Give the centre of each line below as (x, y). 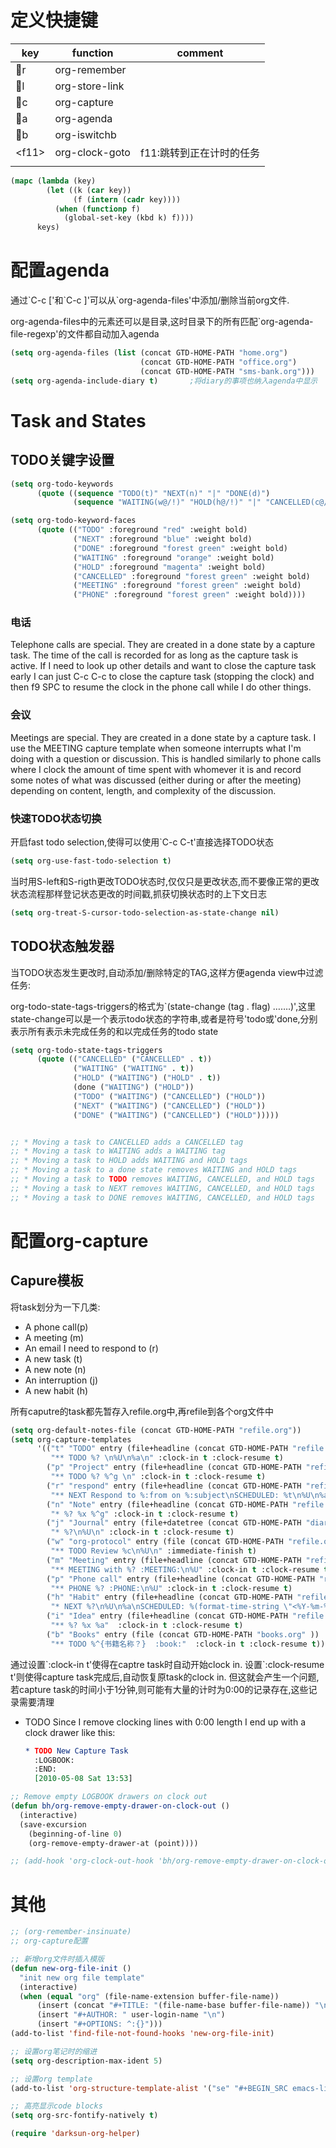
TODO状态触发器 (62, 946)
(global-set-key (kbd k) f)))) (129, 218)
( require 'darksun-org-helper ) (75, 2134)
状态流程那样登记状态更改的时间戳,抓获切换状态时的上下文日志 (139, 893)
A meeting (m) (54, 1337)
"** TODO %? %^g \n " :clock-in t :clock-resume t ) (158, 1477)
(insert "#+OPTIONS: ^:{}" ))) (99, 2024)
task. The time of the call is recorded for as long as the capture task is (154, 655)
